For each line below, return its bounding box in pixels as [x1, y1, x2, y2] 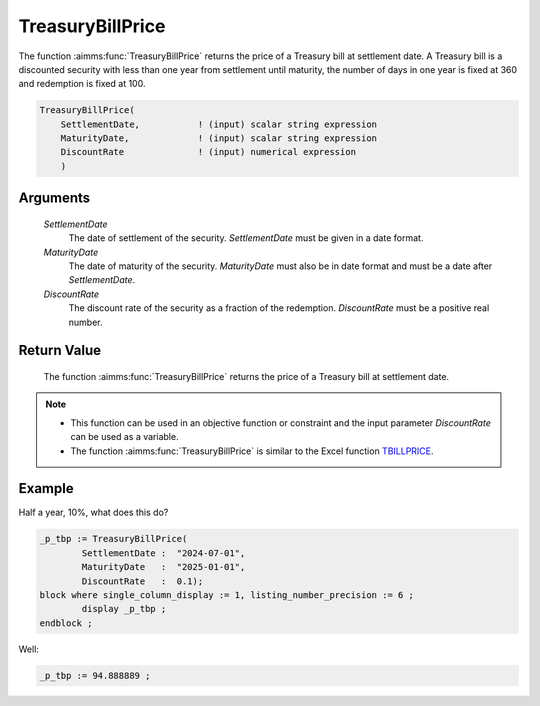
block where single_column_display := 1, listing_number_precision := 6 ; [39, 590, 415, 601]
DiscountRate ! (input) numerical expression [60, 146, 357, 158]
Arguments [18, 190, 91, 207]
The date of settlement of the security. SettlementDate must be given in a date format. [68, 232, 424, 244]
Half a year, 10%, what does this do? [18, 506, 169, 519]
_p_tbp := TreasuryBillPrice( [39, 533, 188, 545]
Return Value [18, 342, 102, 359]
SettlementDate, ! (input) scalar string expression [60, 118, 378, 130]
